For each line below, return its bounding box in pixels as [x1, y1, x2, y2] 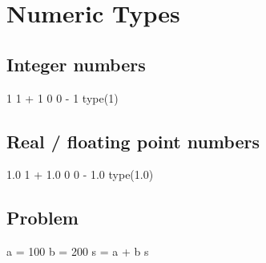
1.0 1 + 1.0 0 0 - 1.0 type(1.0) [6, 166, 154, 183]
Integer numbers [6, 51, 146, 76]
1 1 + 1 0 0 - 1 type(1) [6, 89, 119, 106]
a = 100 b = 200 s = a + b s [6, 243, 149, 260]
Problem [6, 205, 79, 230]
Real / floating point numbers [6, 128, 260, 153]
